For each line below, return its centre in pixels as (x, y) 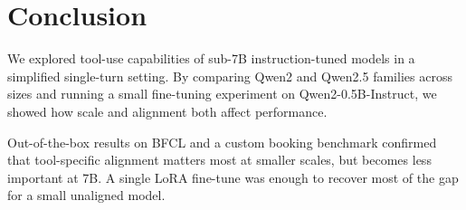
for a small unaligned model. (86, 195)
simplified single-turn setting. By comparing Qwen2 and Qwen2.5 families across (230, 76)
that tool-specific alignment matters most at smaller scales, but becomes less (219, 160)
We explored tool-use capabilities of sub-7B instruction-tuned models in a (211, 58)
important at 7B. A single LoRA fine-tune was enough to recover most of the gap (233, 177)
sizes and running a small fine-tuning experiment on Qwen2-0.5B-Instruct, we (222, 94)
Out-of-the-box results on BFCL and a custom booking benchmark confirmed (222, 142)
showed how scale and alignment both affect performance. (167, 111)
